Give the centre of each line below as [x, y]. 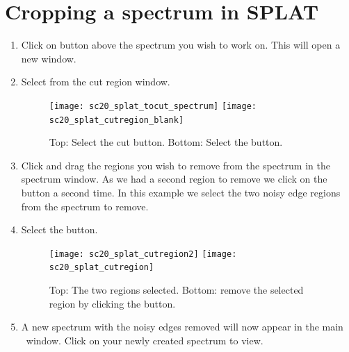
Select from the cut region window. [96, 82]
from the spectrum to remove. [85, 206]
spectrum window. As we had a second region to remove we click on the [174, 179]
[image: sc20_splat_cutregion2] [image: [143, 254]
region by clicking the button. [112, 303]
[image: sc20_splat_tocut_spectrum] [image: [153, 106]
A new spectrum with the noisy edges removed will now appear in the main [182, 327]
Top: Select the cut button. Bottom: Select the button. [166, 142]
